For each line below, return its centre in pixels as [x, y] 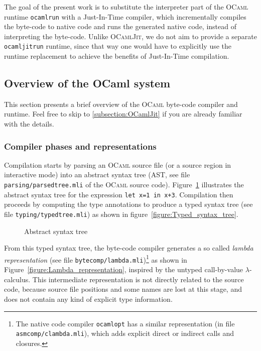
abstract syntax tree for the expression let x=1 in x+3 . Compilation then [119, 194]
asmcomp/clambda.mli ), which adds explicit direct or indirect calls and [125, 333]
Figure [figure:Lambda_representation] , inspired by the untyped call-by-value [124, 269]
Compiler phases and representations [80, 146]
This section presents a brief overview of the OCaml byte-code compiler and [121, 104]
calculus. [17, 279]
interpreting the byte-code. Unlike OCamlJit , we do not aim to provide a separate [130, 36]
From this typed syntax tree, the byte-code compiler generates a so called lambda [129, 248]
